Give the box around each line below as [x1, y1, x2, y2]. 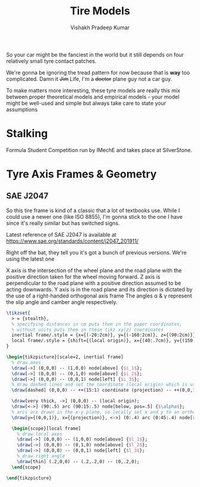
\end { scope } [11, 464, 42, 470]
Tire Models [70, 4, 130, 18]
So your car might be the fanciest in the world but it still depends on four [6, 51, 185, 58]
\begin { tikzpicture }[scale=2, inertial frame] [6, 354, 124, 360]
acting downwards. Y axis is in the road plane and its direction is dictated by [6, 286, 193, 293]
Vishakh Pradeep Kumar [70, 24, 130, 31]
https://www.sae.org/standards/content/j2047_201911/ [6, 237, 139, 244]
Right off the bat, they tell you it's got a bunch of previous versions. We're [6, 249, 187, 256]
